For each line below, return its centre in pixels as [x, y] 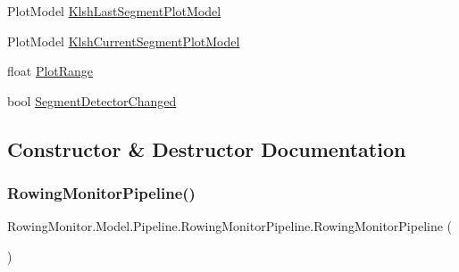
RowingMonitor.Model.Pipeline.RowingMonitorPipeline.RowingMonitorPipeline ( [230, 226]
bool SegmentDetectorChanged [92, 100]
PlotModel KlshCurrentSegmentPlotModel [124, 41]
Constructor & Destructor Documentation [207, 148]
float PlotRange [50, 71]
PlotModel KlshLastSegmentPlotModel [114, 11]
